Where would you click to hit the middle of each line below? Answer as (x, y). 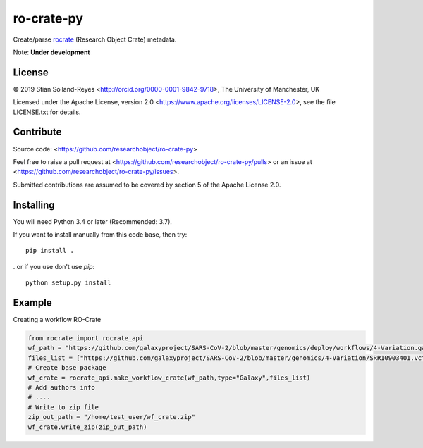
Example (32, 303)
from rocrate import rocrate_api (86, 338)
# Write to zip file (63, 407)
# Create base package (67, 368)
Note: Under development (52, 52)
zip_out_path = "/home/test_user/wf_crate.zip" (111, 417)
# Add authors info (61, 388)
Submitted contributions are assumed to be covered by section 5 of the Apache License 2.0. (147, 185)
